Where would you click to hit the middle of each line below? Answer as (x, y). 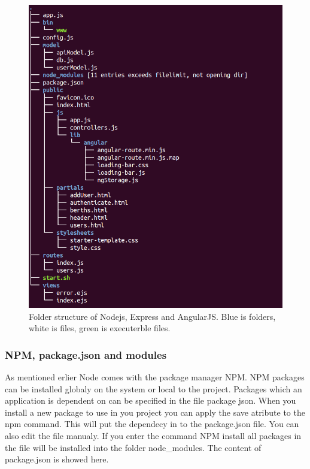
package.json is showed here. (57, 459)
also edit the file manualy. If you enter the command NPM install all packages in (153, 436)
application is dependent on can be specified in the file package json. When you (151, 400)
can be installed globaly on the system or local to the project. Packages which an (154, 388)
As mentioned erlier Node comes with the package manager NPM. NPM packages (155, 377)
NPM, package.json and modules (86, 354)
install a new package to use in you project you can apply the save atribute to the (155, 412)
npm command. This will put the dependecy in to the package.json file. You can (152, 424)
